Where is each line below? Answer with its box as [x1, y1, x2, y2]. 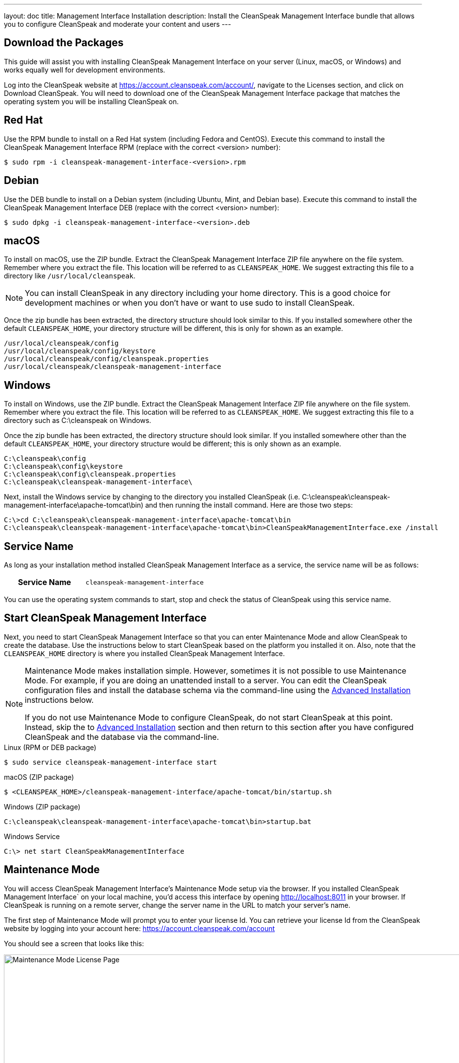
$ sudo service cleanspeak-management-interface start [4, 758, 217, 766]
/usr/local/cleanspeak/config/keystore [4, 347, 156, 355]
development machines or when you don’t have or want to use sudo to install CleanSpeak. [25, 298, 355, 308]
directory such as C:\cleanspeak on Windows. [4, 416, 151, 425]
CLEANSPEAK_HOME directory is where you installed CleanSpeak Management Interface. [4, 649, 285, 658]
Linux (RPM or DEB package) [4, 743, 97, 751]
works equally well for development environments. [4, 65, 165, 74]
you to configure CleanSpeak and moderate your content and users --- [4, 20, 231, 28]
